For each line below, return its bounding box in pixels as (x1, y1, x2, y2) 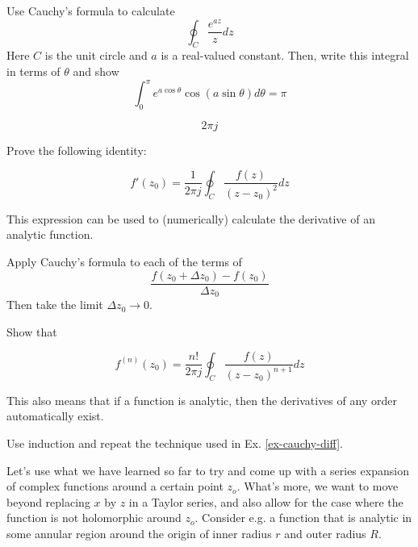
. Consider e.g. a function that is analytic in (194, 509, 412, 526)
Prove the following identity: (6, 141, 147, 158)
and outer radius (284, 524, 366, 541)
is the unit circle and (44, 47, 148, 64)
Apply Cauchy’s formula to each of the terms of (6, 253, 242, 270)
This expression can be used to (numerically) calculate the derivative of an (6, 210, 375, 227)
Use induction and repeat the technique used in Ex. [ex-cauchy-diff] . (6, 434, 343, 451)
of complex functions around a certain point (6, 478, 224, 495)
